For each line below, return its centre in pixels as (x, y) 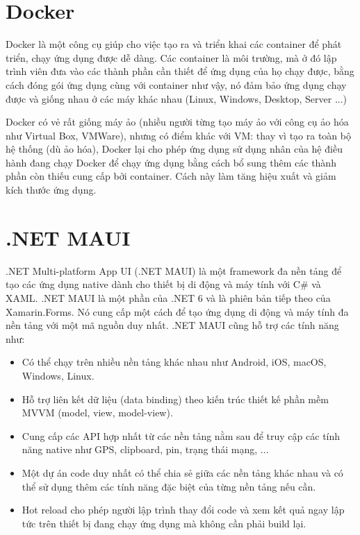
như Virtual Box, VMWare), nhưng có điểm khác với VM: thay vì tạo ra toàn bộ (178, 135)
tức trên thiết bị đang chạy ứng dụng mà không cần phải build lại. (164, 523)
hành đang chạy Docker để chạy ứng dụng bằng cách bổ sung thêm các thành (171, 162)
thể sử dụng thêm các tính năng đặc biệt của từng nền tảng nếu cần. (169, 486)
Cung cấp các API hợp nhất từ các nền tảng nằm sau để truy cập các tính (181, 435)
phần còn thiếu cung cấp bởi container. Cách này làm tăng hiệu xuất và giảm (171, 176)
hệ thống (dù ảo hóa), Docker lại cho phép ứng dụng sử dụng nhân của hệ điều (174, 149)
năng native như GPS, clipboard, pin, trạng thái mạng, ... (145, 449)
